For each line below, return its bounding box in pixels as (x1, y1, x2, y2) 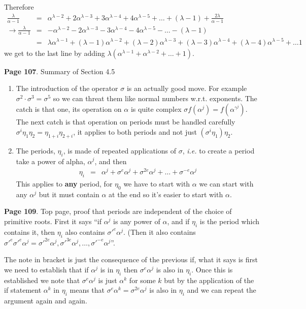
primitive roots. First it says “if (4, 216, 101, 227)
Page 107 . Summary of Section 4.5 (4, 66, 115, 76)
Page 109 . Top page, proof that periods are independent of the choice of (4, 206, 232, 217)
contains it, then (4, 226, 55, 237)
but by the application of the (164, 274, 254, 285)
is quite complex (130, 104, 182, 114)
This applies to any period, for (16, 178, 113, 189)
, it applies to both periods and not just (73, 126, 197, 137)
